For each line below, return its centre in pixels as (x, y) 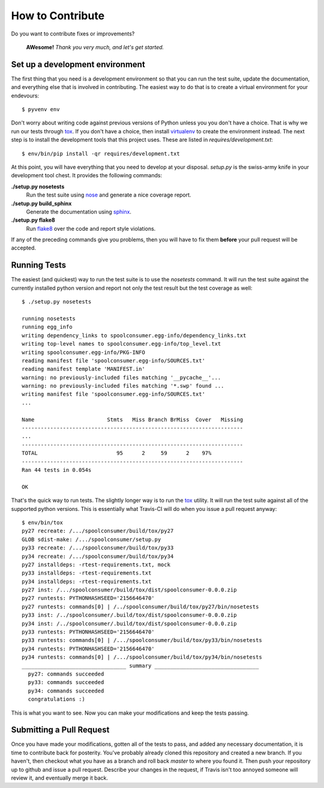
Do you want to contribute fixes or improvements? (73, 34)
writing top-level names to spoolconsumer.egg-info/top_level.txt (121, 344)
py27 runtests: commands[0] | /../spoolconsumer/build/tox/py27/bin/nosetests (140, 606)
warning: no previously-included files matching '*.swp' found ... (123, 386)
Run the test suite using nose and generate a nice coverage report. (109, 195)
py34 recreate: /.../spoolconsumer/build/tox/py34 (98, 556)
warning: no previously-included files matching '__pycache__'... (121, 377)
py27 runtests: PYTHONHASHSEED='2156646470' (88, 598)
